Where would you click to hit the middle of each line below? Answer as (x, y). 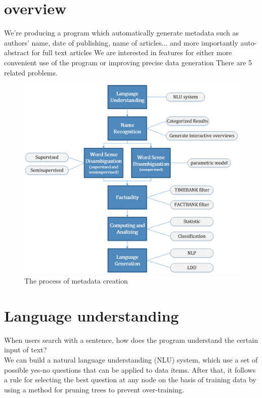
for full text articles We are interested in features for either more (132, 52)
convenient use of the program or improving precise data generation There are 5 (128, 62)
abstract (17, 52)
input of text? (26, 350)
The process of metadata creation (76, 281)
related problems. (31, 72)
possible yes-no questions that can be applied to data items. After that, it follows (130, 369)
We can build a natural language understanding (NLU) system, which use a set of (131, 360)
